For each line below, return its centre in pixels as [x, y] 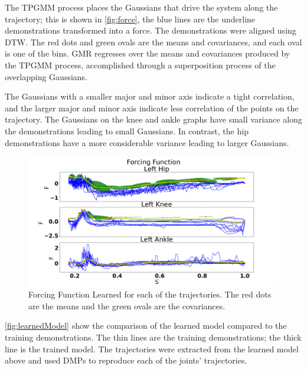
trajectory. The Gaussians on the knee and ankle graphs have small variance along [153, 119]
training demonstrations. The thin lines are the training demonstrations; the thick [153, 337]
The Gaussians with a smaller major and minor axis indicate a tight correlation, [150, 96]
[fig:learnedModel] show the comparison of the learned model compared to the [146, 326]
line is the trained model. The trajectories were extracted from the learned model [152, 348]
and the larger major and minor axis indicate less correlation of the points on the [152, 108]
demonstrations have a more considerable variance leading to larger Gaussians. [147, 142]
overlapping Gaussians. [46, 76]
